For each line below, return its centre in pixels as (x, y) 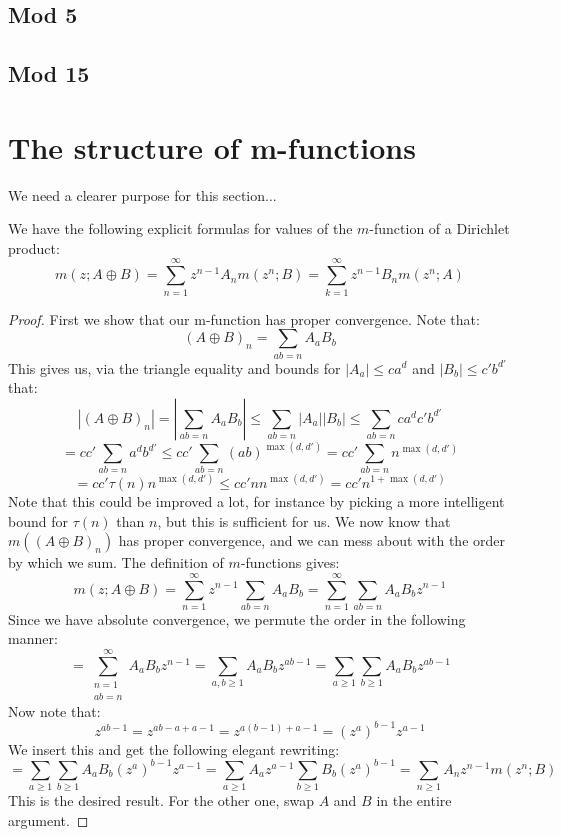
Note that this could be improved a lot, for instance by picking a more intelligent (256, 500)
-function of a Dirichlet (439, 228)
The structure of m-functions (212, 146)
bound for (38, 520)
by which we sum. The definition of (116, 562)
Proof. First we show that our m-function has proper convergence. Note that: (244, 318)
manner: (33, 638)
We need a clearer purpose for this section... (142, 194)
